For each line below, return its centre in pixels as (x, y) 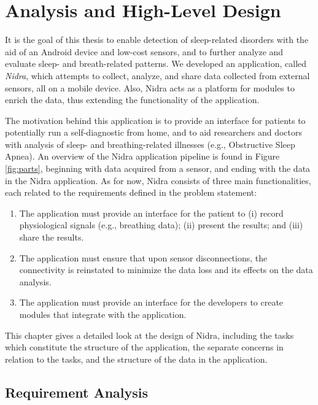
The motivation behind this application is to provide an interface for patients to (155, 120)
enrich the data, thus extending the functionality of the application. (132, 100)
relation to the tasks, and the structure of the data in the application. (136, 359)
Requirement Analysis (77, 392)
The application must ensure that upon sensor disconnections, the (143, 257)
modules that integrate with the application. (103, 314)
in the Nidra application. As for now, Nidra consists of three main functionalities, (158, 180)
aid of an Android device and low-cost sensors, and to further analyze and (144, 51)
